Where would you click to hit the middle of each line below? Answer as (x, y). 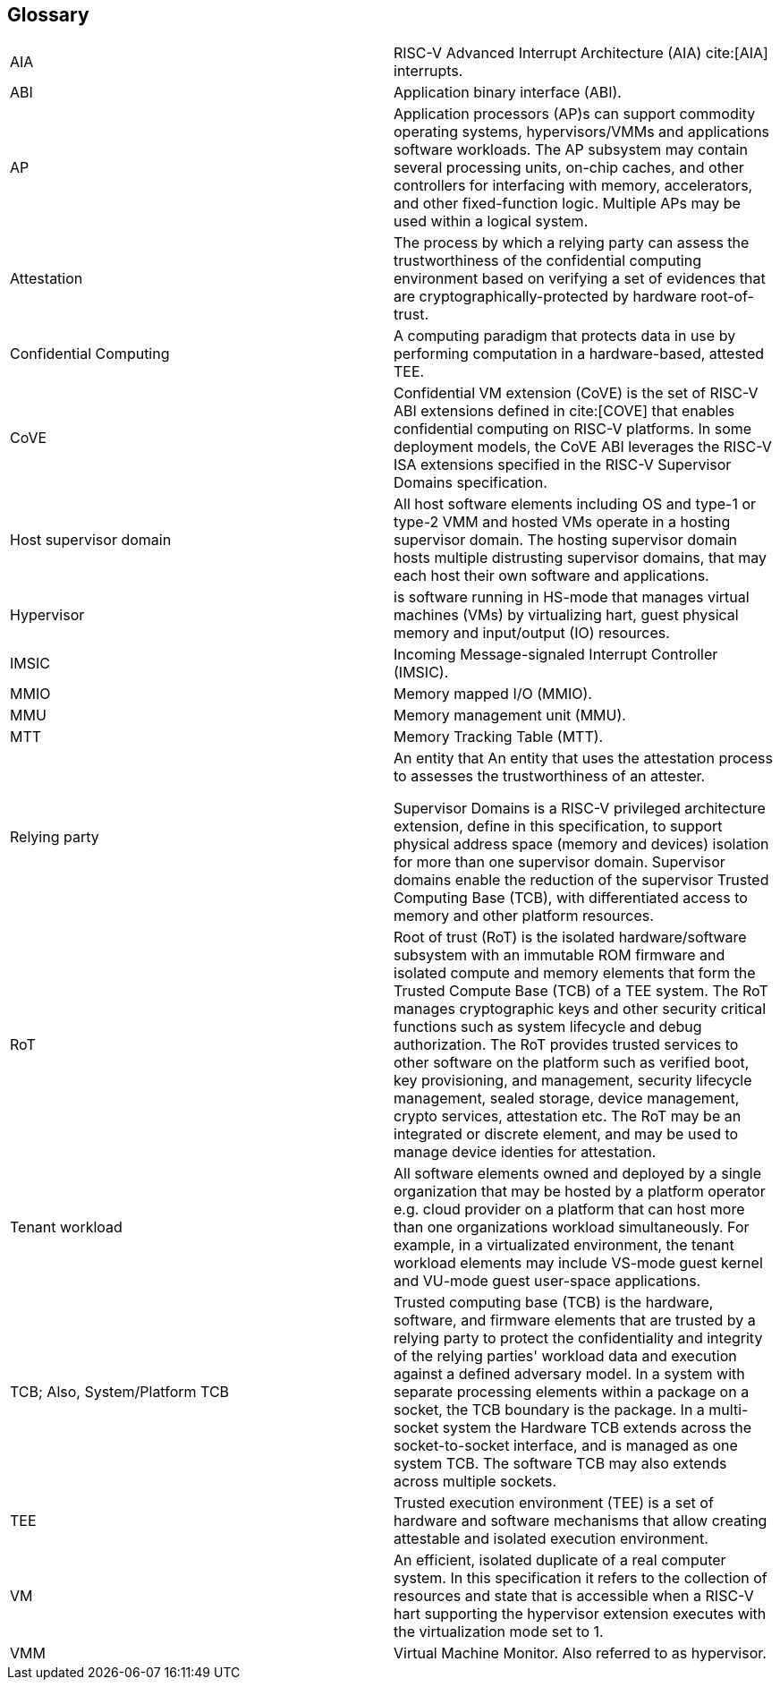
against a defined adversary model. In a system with (569, 1374)
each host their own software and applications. (551, 576)
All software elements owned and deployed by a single (578, 1174)
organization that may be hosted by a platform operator (580, 1192)
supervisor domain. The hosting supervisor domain (566, 540)
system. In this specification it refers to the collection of (581, 1578)
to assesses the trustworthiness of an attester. (550, 776)
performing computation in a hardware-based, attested (579, 354)
